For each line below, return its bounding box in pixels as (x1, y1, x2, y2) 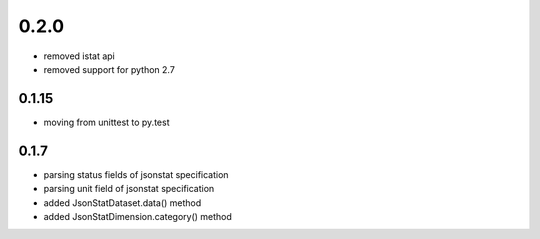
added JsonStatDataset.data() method (43, 196, 202, 209)
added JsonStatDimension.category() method (43, 210, 232, 222)
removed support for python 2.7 (43, 63, 175, 75)
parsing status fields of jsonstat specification (43, 168, 229, 180)
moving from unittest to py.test (43, 116, 170, 128)
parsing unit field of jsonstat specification (43, 183, 215, 195)
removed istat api (43, 50, 115, 62)
